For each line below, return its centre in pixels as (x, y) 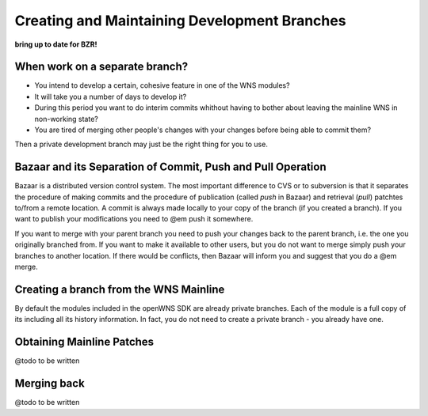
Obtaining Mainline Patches (84, 342)
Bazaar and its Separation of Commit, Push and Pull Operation (170, 167)
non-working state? (66, 119)
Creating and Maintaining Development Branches (180, 21)
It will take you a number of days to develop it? (111, 96)
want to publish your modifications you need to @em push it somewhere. (134, 219)
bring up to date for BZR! (56, 44)
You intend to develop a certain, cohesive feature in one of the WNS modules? (162, 85)
